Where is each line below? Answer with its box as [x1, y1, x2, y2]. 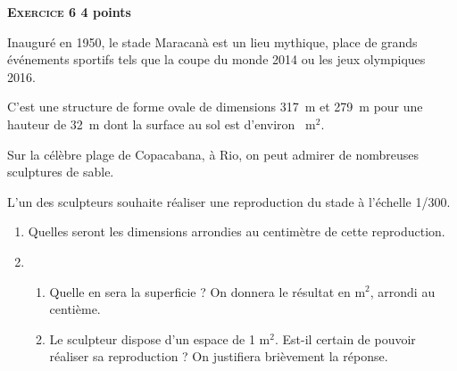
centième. [49, 300, 101, 318]
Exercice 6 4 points [7, 3, 131, 21]
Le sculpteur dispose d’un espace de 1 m [49, 329, 270, 348]
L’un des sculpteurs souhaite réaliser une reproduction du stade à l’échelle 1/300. [7, 192, 451, 210]
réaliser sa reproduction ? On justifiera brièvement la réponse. [49, 347, 388, 366]
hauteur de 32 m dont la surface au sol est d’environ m [7, 114, 316, 133]
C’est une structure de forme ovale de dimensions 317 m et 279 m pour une [7, 97, 423, 116]
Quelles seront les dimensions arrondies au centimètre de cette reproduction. [28, 222, 445, 241]
